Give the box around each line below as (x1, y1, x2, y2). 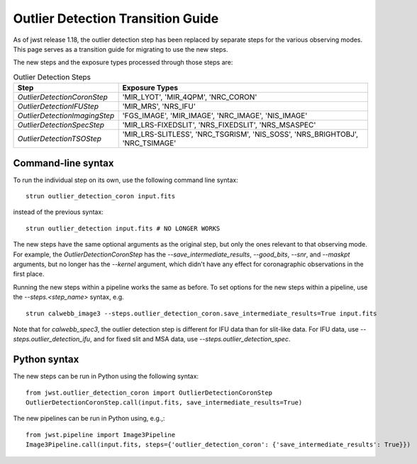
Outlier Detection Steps (13, 72, 91, 81)
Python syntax (13, 353, 79, 366)
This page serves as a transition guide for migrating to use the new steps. (13, 45, 228, 53)
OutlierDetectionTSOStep (17, 134, 102, 144)
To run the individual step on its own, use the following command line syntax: (13, 176, 238, 184)
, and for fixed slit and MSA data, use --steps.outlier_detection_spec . (89, 335, 291, 344)
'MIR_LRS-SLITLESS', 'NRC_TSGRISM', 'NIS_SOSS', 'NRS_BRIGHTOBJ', (122, 130, 358, 140)
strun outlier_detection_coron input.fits (26, 192, 176, 200)
